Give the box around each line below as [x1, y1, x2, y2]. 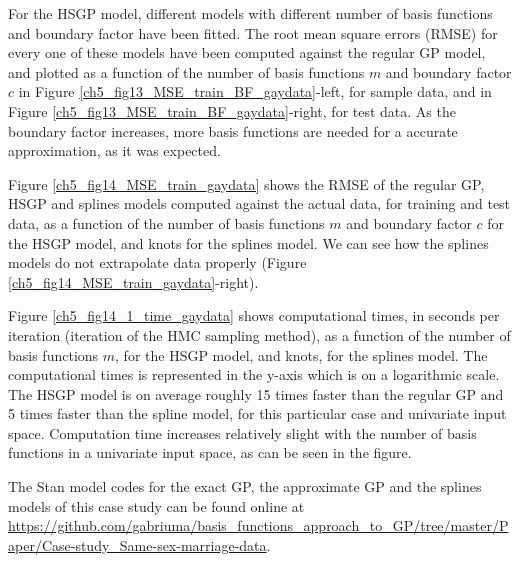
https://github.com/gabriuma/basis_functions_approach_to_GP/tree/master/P [8, 515, 509, 536]
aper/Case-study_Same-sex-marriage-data [8, 534, 267, 555]
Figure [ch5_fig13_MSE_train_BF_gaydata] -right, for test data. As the [8, 100, 456, 121]
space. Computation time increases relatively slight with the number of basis [8, 422, 477, 443]
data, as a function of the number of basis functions [8, 212, 325, 233]
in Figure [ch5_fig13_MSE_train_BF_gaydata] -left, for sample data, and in [18, 81, 492, 102]
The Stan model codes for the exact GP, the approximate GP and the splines [8, 476, 482, 497]
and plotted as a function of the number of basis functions [8, 61, 365, 82]
